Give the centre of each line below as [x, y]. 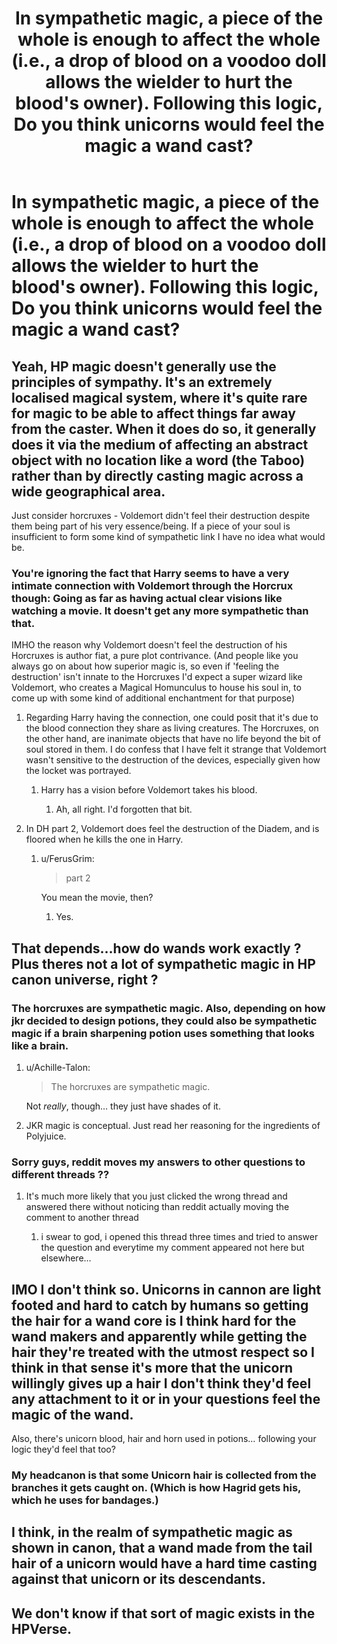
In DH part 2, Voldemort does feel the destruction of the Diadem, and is [172, 829]
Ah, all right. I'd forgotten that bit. [124, 809]
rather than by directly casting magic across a [157, 475]
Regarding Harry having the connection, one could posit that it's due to [172, 718]
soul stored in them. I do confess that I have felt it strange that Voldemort [176, 749]
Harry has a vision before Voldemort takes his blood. [149, 790]
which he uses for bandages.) [85, 1500]
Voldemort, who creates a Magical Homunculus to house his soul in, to [156, 688]
